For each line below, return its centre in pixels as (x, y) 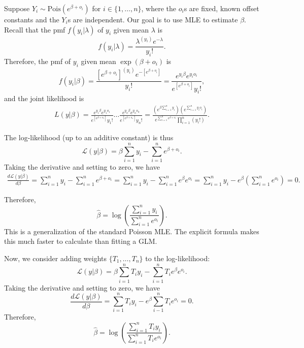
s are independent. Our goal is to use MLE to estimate (153, 19)
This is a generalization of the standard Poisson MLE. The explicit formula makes (132, 231)
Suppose (17, 8)
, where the (159, 8)
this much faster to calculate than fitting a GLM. (81, 241)
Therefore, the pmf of (38, 61)
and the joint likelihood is (44, 98)
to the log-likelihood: (178, 258)
